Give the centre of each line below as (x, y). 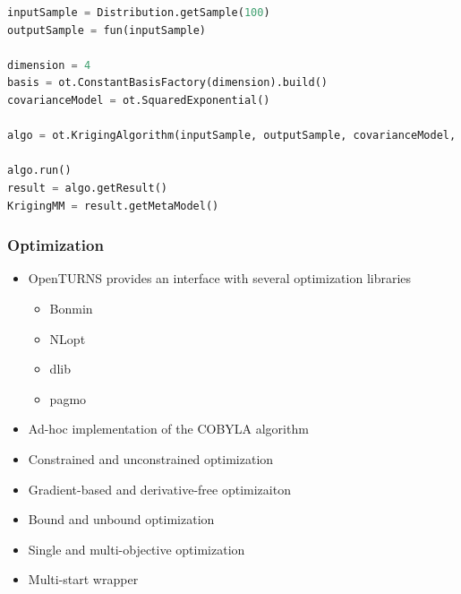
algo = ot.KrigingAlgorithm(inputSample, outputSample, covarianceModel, (232, 136)
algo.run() (39, 171)
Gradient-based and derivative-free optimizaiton (159, 489)
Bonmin (71, 308)
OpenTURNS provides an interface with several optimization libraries (220, 278)
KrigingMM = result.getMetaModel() (113, 206)
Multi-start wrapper (83, 579)
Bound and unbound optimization (121, 519)
